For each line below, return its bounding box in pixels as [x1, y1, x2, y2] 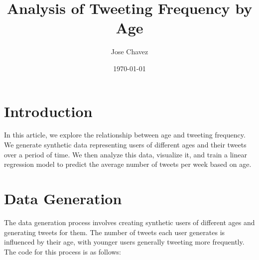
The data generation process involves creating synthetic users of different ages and [4, 217, 255, 227]
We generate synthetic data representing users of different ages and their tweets [4, 139, 247, 150]
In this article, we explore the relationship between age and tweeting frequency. [4, 130, 246, 140]
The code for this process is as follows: [4, 246, 122, 257]
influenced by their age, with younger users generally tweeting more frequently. [4, 237, 245, 247]
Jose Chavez [111, 46, 148, 57]
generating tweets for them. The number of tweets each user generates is [4, 227, 225, 237]
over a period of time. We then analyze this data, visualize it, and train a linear [4, 149, 247, 159]
